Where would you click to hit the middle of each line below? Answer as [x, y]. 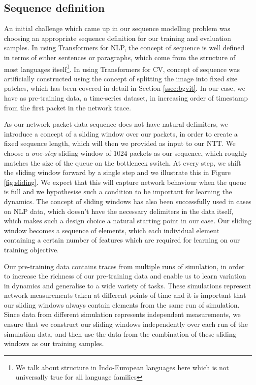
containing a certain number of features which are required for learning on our [122, 240]
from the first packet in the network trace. [68, 107]
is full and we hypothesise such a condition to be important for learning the [118, 192]
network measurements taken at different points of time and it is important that [125, 295]
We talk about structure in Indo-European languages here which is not [122, 367]
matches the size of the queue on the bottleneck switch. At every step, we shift [123, 162]
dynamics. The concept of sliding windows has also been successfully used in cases [128, 201]
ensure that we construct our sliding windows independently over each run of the [126, 324]
